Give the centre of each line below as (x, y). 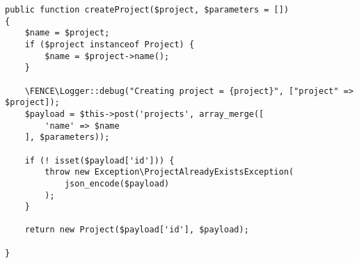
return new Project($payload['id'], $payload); (137, 230)
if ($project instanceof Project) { (110, 44)
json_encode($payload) (117, 183)
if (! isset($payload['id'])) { (99, 160)
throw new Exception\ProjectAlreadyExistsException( (169, 172)
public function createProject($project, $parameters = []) (147, 10)
